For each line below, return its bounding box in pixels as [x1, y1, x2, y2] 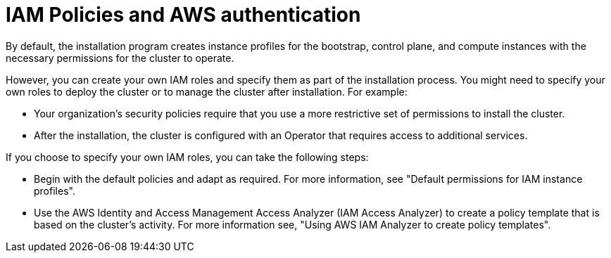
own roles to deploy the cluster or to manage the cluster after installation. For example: [6, 85, 408, 98]
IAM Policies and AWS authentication [6, 3, 361, 27]
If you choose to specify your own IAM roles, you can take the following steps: [6, 150, 369, 163]
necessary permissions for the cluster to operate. [6, 51, 234, 64]
